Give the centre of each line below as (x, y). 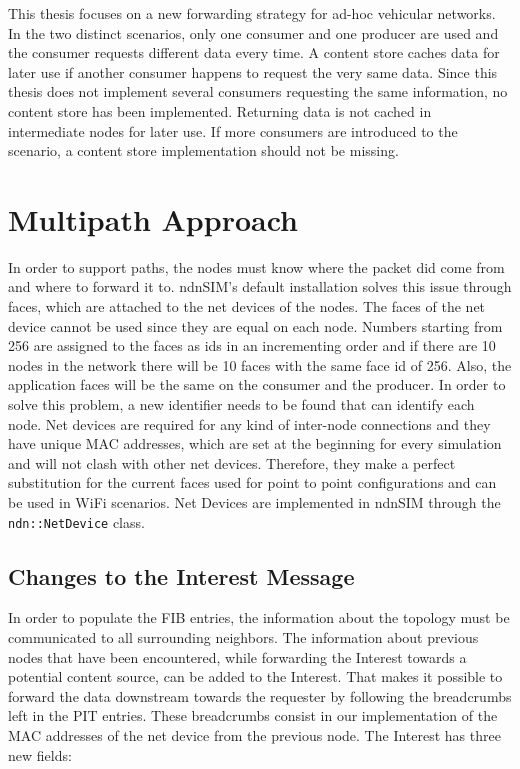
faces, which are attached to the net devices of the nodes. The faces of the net (247, 306)
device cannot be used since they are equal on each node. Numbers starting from (255, 325)
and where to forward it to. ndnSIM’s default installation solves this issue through (260, 286)
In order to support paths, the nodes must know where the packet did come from (256, 266)
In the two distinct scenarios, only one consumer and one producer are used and (253, 32)
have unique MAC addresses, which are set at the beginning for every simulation (255, 443)
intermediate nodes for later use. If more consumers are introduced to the (233, 130)
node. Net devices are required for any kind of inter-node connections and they (249, 423)
